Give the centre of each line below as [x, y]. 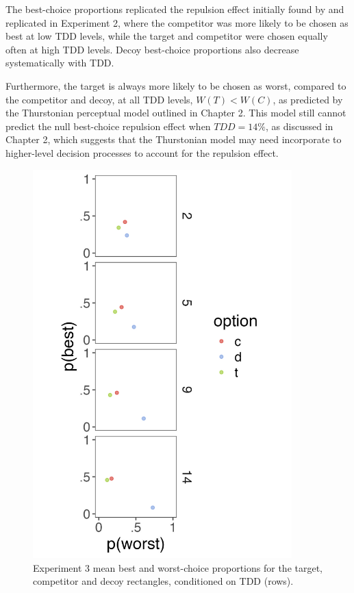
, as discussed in [300, 126]
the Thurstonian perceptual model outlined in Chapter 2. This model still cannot [176, 113]
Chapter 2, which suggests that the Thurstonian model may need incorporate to [174, 139]
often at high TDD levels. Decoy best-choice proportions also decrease [152, 49]
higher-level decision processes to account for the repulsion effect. [142, 152]
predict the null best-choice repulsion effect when [108, 126]
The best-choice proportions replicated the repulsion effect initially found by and [175, 9]
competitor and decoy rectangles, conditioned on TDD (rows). [163, 581]
